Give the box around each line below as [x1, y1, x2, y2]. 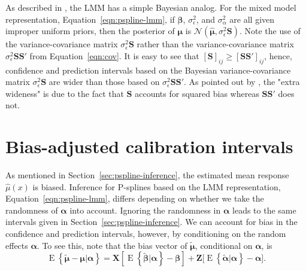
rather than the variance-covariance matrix [137, 38, 294, 50]
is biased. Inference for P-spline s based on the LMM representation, [32, 180, 281, 193]
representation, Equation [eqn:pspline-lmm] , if [5, 13, 175, 25]
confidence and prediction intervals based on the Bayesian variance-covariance [5, 63, 291, 76]
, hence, [264, 49, 292, 62]
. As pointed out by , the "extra [184, 75, 300, 88]
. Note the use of [239, 25, 301, 37]
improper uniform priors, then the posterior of [5, 25, 175, 37]
